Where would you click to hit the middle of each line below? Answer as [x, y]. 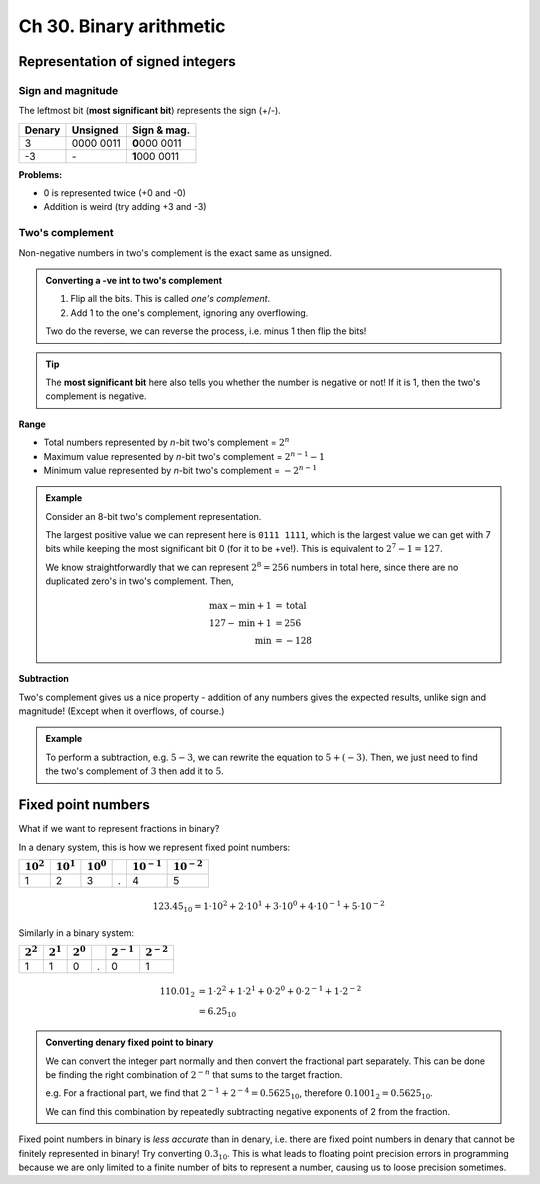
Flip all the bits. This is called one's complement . [170, 299]
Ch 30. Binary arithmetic [122, 26]
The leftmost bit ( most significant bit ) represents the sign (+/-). [150, 111]
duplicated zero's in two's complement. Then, [139, 581]
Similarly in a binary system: [76, 932]
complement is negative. [96, 396]
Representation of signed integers [127, 61]
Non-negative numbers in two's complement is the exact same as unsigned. [175, 252]
